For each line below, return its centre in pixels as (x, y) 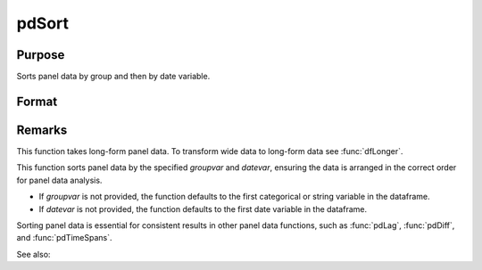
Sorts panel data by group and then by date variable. (113, 77)
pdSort (43, 23)
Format (37, 101)
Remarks (42, 130)
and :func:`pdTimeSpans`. (64, 238)
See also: (33, 254)
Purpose (41, 55)
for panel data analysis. (59, 180)
